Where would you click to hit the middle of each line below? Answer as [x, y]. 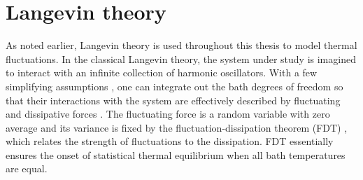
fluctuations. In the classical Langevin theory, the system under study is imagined [181, 58]
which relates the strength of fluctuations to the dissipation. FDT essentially [170, 141]
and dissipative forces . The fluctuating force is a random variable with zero [168, 114]
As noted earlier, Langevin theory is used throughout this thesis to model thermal [181, 45]
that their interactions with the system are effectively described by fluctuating [173, 100]
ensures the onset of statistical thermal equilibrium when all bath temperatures [176, 154]
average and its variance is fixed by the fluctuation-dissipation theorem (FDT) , [177, 127]
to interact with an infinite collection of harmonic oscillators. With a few [162, 72]
